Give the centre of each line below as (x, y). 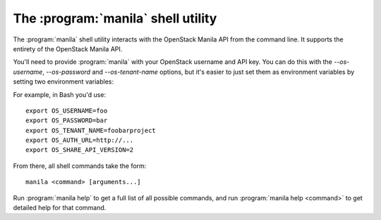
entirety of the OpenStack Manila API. (68, 48)
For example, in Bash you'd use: (59, 94)
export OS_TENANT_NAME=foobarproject (91, 130)
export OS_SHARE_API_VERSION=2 (80, 150)
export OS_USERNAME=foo (67, 110)
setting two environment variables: (64, 82)
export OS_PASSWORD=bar (67, 121)
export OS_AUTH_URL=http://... (80, 140)
